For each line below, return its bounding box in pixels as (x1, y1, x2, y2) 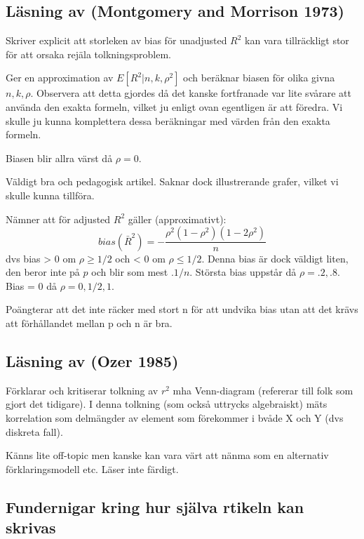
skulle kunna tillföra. (6, 187, 95, 202)
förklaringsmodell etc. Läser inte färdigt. (6, 461, 179, 476)
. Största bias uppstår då (189, 265, 297, 279)
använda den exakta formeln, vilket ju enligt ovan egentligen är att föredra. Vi (6, 99, 343, 114)
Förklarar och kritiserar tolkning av (6, 382, 159, 397)
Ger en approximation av (6, 70, 114, 85)
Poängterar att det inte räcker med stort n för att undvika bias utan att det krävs (6, 302, 358, 317)
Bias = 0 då (6, 278, 57, 293)
